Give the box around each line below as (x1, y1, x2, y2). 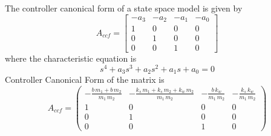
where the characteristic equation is (5, 52, 137, 65)
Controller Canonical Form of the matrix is (5, 73, 165, 86)
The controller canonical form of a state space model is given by (5, 2, 243, 14)
